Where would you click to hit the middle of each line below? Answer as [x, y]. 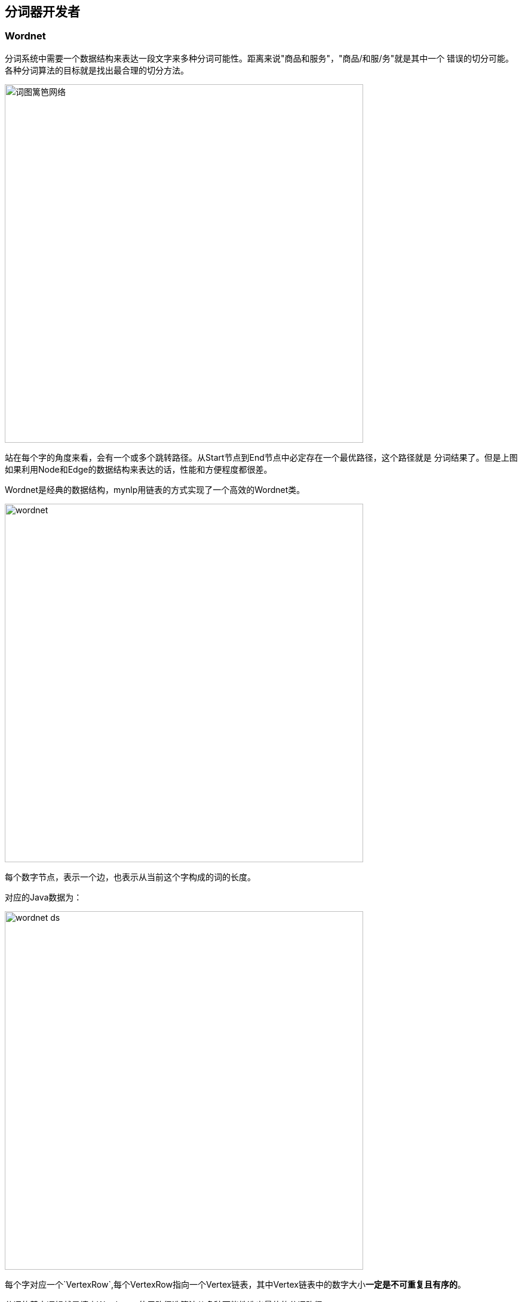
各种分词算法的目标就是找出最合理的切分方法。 [97, 70]
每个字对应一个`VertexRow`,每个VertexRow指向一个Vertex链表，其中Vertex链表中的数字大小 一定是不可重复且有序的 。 [236, 1284]
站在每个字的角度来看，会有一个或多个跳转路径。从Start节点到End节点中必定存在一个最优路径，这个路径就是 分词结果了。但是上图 [261, 457]
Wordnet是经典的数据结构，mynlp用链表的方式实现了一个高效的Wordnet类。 [155, 489]
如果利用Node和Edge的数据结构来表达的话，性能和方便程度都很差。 [139, 469]
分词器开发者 [42, 12]
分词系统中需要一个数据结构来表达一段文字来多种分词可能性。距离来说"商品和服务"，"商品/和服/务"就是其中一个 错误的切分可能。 [260, 58]
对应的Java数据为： [44, 897]
